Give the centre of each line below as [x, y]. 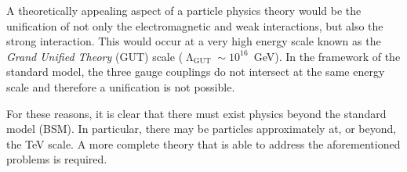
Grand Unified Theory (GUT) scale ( [95, 56]
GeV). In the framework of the [327, 56]
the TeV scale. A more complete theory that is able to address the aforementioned [203, 143]
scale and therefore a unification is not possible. [121, 86]
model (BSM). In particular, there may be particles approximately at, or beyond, [202, 129]
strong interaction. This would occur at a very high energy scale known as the [194, 41]
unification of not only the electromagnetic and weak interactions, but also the [195, 25]
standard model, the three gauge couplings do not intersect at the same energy [196, 72]
